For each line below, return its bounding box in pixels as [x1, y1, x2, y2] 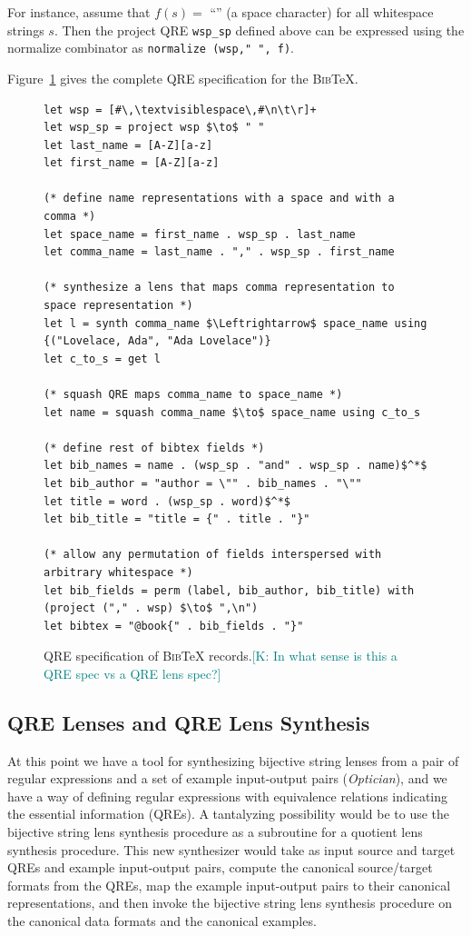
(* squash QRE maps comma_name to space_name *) [44, 388, 343, 401]
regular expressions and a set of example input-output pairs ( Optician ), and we [7, 769, 447, 788]
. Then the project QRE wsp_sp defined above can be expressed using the [54, 20, 465, 39]
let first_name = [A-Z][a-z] [44, 156, 220, 170]
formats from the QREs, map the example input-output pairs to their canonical [7, 875, 451, 894]
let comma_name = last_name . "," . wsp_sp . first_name [44, 245, 395, 259]
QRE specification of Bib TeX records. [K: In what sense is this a [44, 646, 397, 665]
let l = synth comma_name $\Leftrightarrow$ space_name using [44, 316, 427, 330]
